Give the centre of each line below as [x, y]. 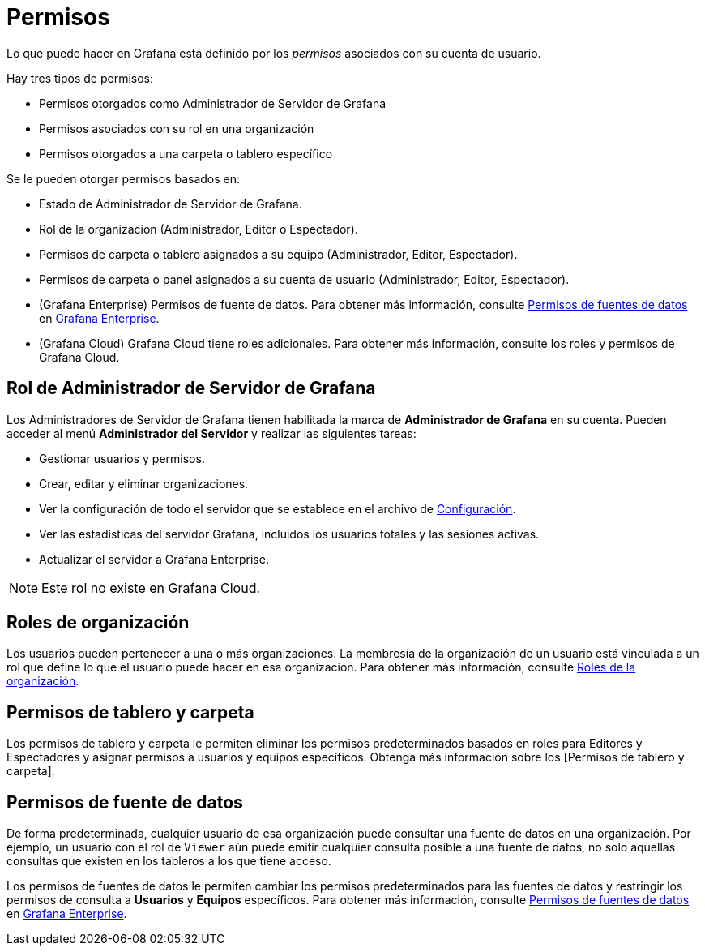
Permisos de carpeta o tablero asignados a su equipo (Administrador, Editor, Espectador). [278, 254]
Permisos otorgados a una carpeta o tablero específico [186, 153]
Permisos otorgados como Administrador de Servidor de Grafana [213, 103]
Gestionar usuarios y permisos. [122, 458]
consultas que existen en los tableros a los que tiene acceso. [169, 861]
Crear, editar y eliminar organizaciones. [144, 483]
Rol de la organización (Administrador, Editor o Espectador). [199, 229]
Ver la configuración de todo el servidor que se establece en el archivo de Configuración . [278, 508]
